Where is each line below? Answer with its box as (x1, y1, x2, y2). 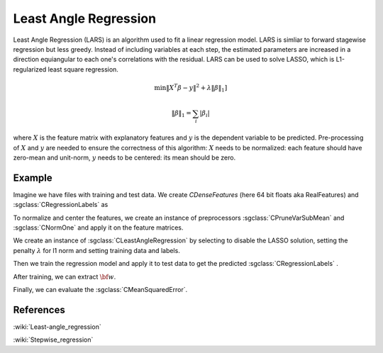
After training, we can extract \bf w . (13, 272, 116, 281)
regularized (13, 65, 47, 74)
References (13, 303, 65, 315)
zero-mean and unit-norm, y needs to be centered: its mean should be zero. (13, 153, 236, 162)
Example (13, 172, 52, 184)
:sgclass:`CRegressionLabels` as (13, 201, 109, 209)
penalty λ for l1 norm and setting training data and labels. (13, 246, 180, 254)
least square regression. (48, 65, 118, 74)
